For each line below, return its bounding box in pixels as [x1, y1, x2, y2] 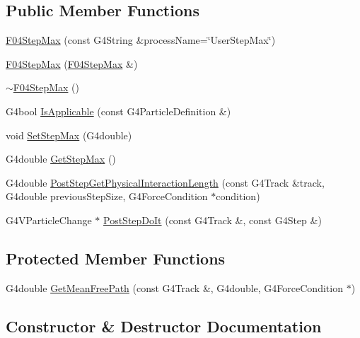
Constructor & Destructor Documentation [6, 315, 322, 337]
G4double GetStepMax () [6, 151, 116, 166]
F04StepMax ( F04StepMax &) [6, 56, 138, 71]
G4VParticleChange [6, 212, 92, 227]
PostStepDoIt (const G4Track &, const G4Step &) [103, 212, 322, 227]
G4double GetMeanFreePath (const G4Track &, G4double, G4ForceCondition [6, 280, 343, 295]
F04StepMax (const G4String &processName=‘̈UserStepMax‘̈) [6, 33, 276, 47]
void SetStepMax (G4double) [6, 127, 132, 142]
